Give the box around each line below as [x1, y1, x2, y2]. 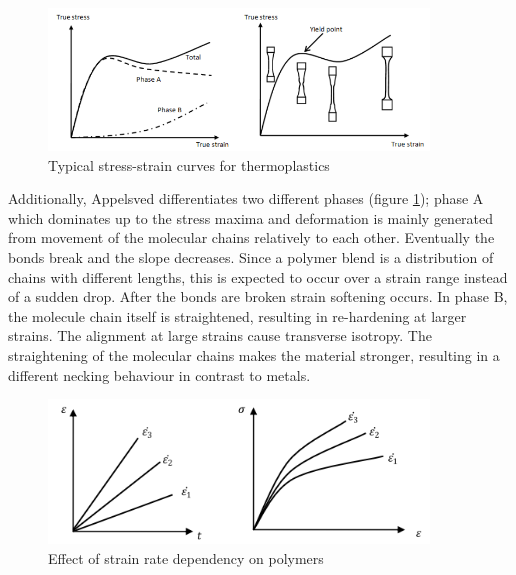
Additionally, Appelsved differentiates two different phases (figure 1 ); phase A [8, 188, 484, 209]
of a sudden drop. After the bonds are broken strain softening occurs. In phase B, [8, 286, 508, 307]
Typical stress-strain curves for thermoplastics [48, 154, 330, 175]
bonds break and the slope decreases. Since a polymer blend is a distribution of [8, 246, 494, 267]
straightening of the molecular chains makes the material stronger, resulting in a [8, 344, 500, 365]
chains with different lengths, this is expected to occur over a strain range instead [8, 266, 508, 287]
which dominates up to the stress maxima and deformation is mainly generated [8, 207, 494, 228]
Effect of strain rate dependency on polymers [48, 547, 324, 568]
